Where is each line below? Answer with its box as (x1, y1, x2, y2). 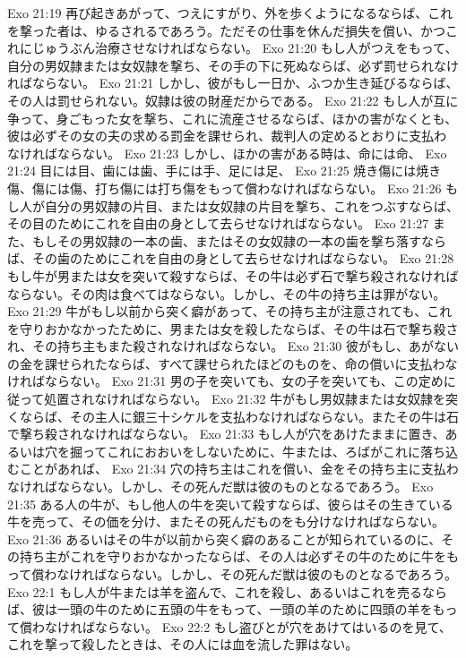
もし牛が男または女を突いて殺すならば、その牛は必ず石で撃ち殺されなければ (7, 266, 459, 285)
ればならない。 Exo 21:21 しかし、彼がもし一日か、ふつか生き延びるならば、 (7, 73, 459, 92)
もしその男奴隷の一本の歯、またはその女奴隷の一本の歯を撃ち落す (31, 231, 421, 250)
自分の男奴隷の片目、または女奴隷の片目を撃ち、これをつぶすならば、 (44, 196, 459, 215)
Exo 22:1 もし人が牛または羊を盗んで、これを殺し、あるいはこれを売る (7, 582, 422, 601)
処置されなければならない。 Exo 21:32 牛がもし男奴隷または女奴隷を (44, 389, 446, 408)
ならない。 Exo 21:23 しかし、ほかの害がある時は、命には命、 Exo (56, 143, 447, 162)
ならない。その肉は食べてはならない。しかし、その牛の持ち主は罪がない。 (7, 284, 446, 303)
